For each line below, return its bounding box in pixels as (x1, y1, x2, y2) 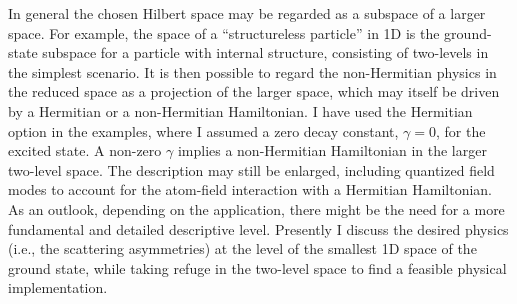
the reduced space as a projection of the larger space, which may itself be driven (8, 81, 500, 102)
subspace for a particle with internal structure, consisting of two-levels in (42, 42, 489, 63)
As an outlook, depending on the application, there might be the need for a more (8, 198, 505, 219)
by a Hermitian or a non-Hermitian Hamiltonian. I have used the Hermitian (8, 100, 473, 121)
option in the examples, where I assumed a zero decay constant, (8, 120, 399, 141)
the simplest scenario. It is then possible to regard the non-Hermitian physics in (8, 61, 497, 82)
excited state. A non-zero (8, 140, 162, 161)
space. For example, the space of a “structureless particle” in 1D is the (8, 22, 440, 43)
